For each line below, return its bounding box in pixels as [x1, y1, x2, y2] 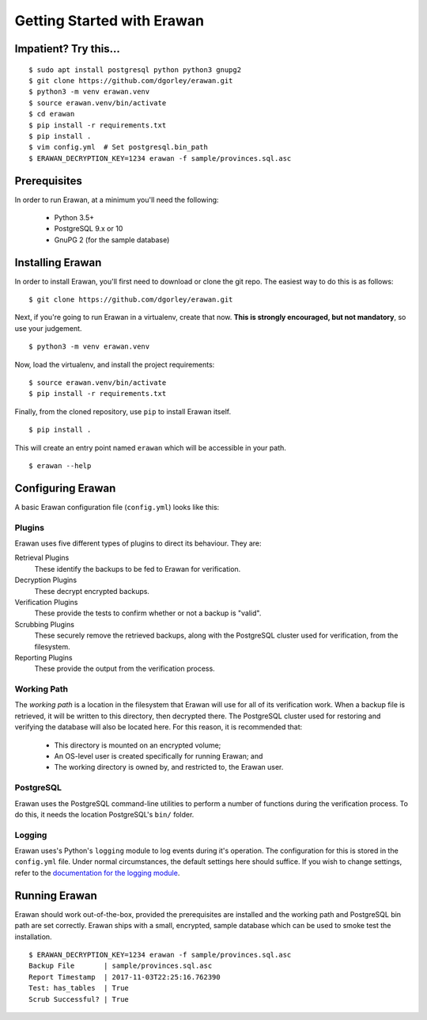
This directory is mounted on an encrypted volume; [54, 740, 221, 750]
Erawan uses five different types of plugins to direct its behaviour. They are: [14, 539, 262, 548]
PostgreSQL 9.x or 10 [54, 224, 123, 234]
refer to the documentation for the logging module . [14, 868, 180, 877]
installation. [14, 931, 52, 942]
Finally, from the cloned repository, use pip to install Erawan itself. [14, 406, 232, 416]
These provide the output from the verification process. [34, 664, 215, 673]
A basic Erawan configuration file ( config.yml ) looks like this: [14, 502, 220, 512]
